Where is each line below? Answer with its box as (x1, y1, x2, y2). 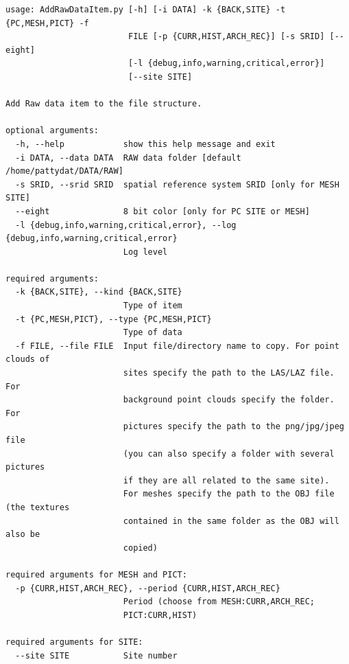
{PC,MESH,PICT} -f (5, 18, 89, 28)
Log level (123, 247, 168, 257)
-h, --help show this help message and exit (15, 139, 276, 149)
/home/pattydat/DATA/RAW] (5, 166, 123, 176)
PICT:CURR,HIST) (123, 610, 197, 620)
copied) (123, 542, 158, 553)
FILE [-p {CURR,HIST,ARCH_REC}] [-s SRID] (128, 32, 325, 42)
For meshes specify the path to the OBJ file (123, 489, 335, 499)
